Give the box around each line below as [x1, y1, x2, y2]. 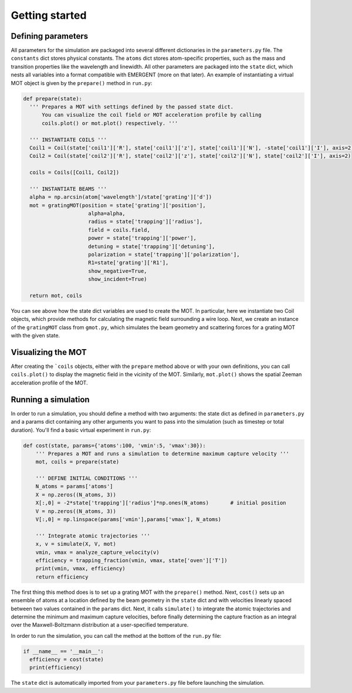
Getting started [11, 9, 87, 22]
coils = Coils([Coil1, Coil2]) [29, 169, 120, 176]
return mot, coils [29, 292, 82, 299]
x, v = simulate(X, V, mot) [35, 540, 117, 547]
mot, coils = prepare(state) [35, 458, 120, 465]
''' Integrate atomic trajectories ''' [35, 532, 151, 539]
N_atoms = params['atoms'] [35, 483, 114, 490]
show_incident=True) [88, 276, 147, 283]
